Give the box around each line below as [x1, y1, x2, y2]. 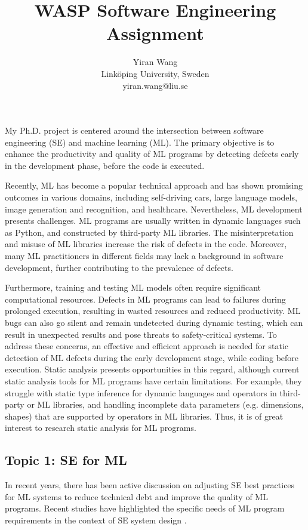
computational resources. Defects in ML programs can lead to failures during [5, 292, 286, 305]
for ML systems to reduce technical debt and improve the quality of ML [5, 490, 268, 503]
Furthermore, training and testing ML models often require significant [5, 281, 261, 294]
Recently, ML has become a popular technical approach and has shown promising [5, 179, 303, 192]
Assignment [106, 21, 204, 45]
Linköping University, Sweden [101, 67, 210, 79]
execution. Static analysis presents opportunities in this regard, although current [5, 363, 300, 375]
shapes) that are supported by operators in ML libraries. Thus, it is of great [5, 409, 284, 422]
